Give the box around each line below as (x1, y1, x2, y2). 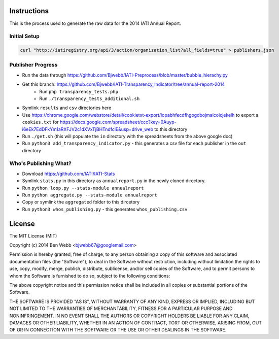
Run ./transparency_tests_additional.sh (39, 95, 140, 101)
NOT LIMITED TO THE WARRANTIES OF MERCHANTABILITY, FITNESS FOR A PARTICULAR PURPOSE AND (9, 306, 233, 312)
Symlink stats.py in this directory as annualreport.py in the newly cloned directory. (22, 178, 206, 184)
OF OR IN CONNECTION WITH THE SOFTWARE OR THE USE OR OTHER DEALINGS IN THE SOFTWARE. (9, 327, 227, 333)
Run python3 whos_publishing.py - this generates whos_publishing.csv (22, 206, 188, 212)
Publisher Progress (9, 61, 58, 69)
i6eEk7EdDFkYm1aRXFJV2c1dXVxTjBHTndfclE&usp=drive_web (22, 126, 153, 132)
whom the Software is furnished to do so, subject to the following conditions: (9, 273, 170, 279)
